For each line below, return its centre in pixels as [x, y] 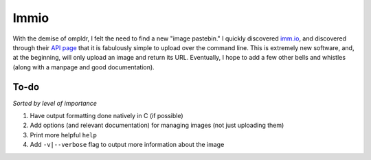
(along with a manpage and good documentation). [83, 67]
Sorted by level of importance [55, 103]
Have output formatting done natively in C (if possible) [106, 116]
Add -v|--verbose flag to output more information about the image [127, 145]
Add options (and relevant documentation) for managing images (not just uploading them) [157, 125]
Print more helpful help [64, 135]
